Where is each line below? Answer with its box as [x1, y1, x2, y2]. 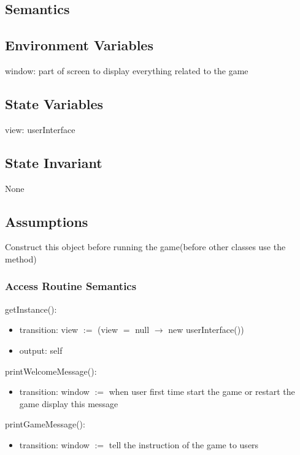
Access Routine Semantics [5, 278, 137, 294]
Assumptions [5, 212, 88, 231]
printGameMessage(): [5, 418, 85, 430]
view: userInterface [5, 123, 75, 136]
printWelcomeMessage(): [5, 364, 97, 377]
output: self [19, 343, 63, 356]
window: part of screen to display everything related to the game [5, 64, 248, 77]
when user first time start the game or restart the [109, 385, 295, 398]
